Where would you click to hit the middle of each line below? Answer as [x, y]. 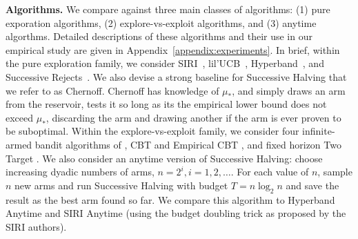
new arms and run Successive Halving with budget [121, 185]
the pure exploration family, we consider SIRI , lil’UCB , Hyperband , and [165, 63]
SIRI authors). [36, 226]
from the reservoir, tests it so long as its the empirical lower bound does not [166, 104]
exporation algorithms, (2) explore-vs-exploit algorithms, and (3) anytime [161, 22]
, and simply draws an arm [289, 90]
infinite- [319, 131]
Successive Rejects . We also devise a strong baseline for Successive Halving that [176, 76]
